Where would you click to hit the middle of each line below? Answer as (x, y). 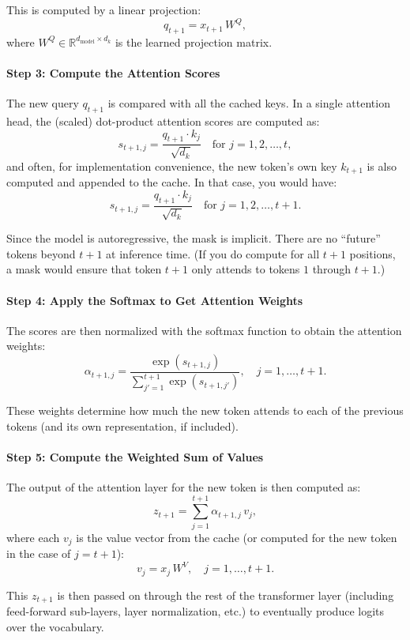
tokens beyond (41, 253)
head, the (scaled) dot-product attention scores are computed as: (163, 121)
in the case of (39, 553)
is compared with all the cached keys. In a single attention (249, 103)
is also (382, 166)
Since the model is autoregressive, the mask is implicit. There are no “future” (194, 238)
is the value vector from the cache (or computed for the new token (237, 537)
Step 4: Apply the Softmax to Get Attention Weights (155, 300)
